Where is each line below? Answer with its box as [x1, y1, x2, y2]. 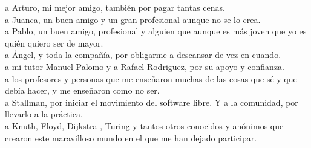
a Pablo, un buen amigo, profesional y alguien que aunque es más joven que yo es [5, 25, 307, 37]
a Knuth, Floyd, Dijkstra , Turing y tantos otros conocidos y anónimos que [5, 119, 284, 132]
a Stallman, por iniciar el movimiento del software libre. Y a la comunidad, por [5, 95, 298, 108]
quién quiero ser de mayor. [5, 36, 103, 49]
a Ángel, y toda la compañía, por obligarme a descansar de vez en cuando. [5, 48, 281, 61]
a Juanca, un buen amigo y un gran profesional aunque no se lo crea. [5, 13, 261, 25]
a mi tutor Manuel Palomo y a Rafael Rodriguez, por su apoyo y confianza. [5, 60, 285, 72]
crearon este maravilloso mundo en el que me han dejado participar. [5, 131, 257, 144]
